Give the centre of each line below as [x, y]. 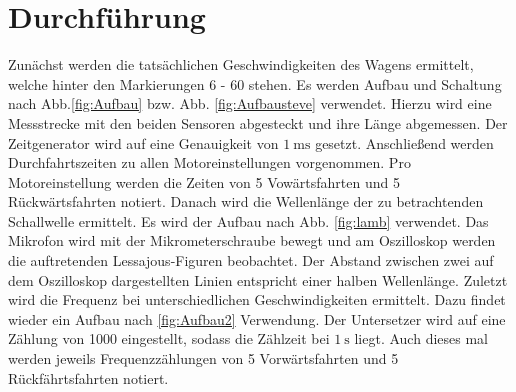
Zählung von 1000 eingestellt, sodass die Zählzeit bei [169, 338]
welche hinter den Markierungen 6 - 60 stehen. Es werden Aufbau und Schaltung [255, 83]
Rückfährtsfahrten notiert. [88, 377]
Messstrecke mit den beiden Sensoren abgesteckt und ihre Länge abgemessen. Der [258, 122]
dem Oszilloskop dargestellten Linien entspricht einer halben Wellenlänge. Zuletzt [258, 279]
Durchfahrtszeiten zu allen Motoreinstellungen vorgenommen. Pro [209, 162]
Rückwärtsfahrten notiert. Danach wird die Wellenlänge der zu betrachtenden [246, 201]
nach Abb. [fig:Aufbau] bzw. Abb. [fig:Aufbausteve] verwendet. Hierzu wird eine [250, 103]
